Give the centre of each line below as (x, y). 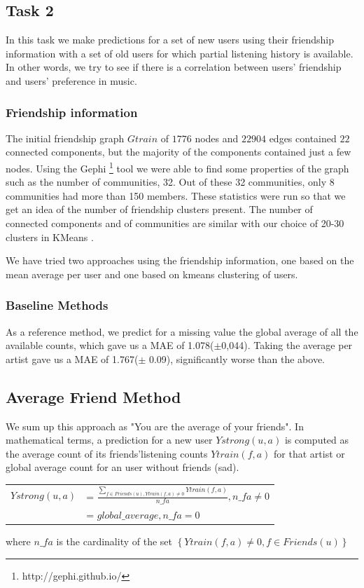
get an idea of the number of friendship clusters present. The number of (159, 209)
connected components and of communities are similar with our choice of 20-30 (175, 223)
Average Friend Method (93, 396)
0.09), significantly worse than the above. (237, 358)
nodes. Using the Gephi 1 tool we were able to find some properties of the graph (177, 167)
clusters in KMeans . (50, 237)
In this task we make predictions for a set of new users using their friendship (170, 40)
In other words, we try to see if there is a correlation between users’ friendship (174, 67)
